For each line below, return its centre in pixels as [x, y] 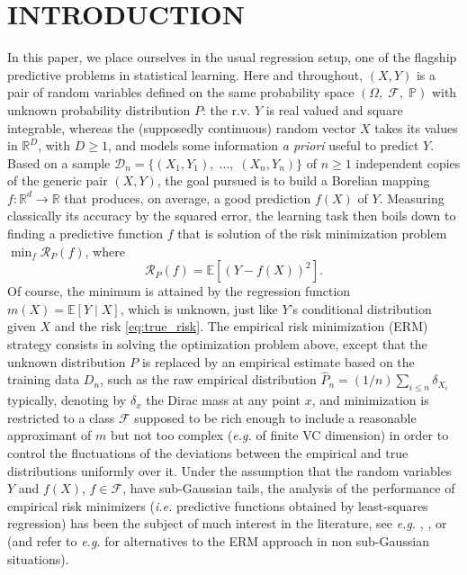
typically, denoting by [67, 400]
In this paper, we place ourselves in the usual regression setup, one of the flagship [232, 57]
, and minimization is [370, 400]
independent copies [408, 162]
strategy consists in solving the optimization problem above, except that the [217, 344]
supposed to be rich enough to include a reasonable [275, 417]
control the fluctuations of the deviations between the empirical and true [208, 453]
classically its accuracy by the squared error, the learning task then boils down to [232, 216]
